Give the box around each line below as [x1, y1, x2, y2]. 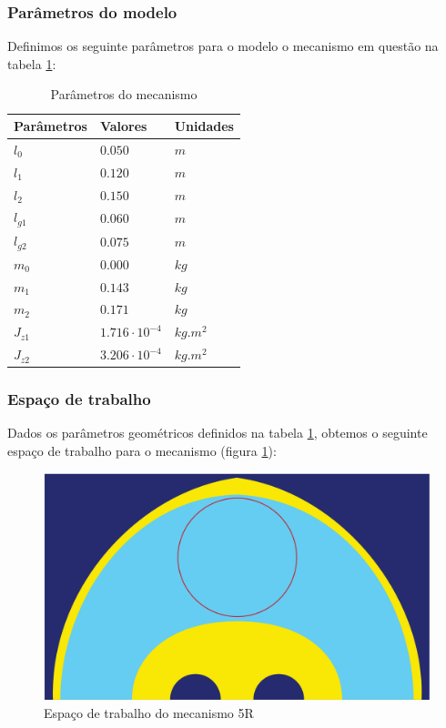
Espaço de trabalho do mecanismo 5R [44, 703, 254, 722]
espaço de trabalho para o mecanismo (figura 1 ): [7, 441, 277, 460]
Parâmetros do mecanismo [50, 85, 198, 104]
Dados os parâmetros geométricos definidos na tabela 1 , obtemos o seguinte [7, 423, 428, 442]
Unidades [174, 116, 234, 135]
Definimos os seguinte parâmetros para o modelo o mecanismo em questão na [7, 36, 439, 56]
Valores [99, 116, 147, 135]
